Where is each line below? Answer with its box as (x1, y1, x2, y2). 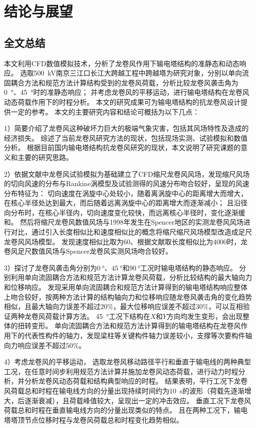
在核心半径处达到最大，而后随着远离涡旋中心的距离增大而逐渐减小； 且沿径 (4, 197, 248, 208)
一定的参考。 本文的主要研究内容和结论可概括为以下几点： (10, 106, 199, 117)
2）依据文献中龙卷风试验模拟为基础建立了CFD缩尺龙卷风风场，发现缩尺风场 (4, 168, 250, 179)
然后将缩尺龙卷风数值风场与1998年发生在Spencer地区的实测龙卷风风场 (20, 217, 244, 227)
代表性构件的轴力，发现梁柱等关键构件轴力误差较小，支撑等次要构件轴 (24, 330, 252, 341)
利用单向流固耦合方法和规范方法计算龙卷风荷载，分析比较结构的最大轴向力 (10, 272, 252, 282)
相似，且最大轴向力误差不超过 (4, 301, 100, 311)
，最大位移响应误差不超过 (113, 301, 196, 311)
